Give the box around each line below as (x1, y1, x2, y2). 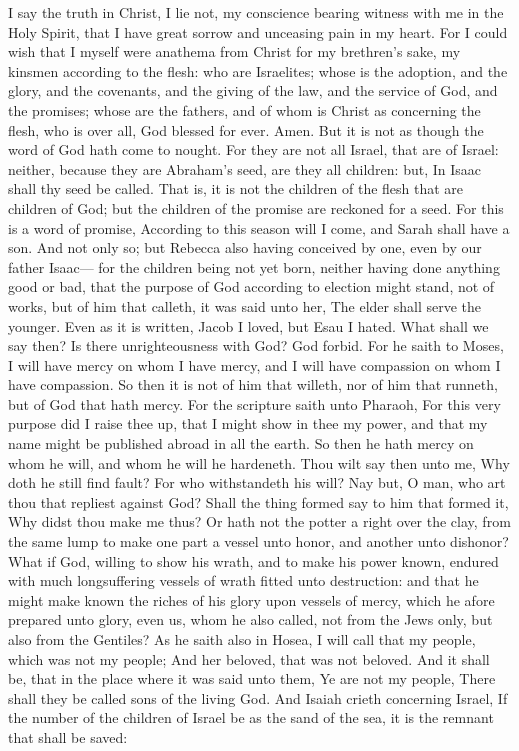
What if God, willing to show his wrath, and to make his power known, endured (8, 550, 499, 571)
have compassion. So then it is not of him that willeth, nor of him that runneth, (8, 374, 498, 395)
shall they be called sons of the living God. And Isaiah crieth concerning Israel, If (8, 687, 508, 708)
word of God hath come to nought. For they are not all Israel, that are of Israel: (8, 139, 499, 160)
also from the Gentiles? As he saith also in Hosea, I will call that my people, (8, 629, 476, 649)
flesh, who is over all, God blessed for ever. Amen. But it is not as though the (8, 119, 484, 140)
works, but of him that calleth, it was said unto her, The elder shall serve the (8, 295, 482, 316)
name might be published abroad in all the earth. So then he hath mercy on (8, 433, 474, 454)
